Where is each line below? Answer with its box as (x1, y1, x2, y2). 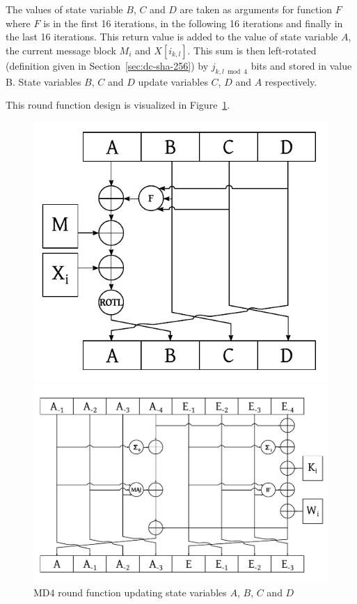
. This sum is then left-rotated (187, 42, 317, 57)
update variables (138, 74, 208, 88)
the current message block (6, 42, 116, 57)
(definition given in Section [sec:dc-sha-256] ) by (6, 58, 209, 72)
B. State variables (6, 74, 81, 88)
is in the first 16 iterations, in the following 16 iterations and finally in (43, 15, 343, 30)
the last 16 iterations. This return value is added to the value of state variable (6, 29, 338, 44)
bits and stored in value (251, 58, 352, 72)
